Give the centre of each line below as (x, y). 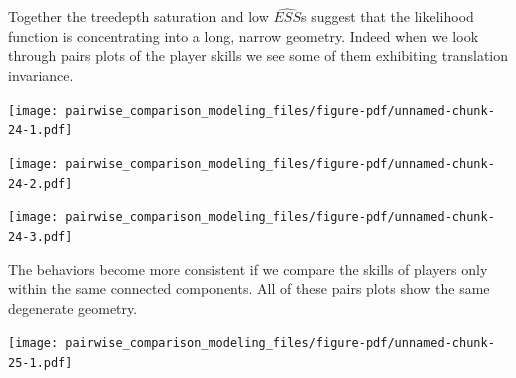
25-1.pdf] (40, 362)
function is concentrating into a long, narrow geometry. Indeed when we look (243, 35)
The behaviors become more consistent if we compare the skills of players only (248, 268)
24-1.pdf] (40, 130)
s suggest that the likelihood (387, 16)
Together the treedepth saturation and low (138, 16)
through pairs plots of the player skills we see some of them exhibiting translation (258, 55)
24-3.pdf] (40, 236)
